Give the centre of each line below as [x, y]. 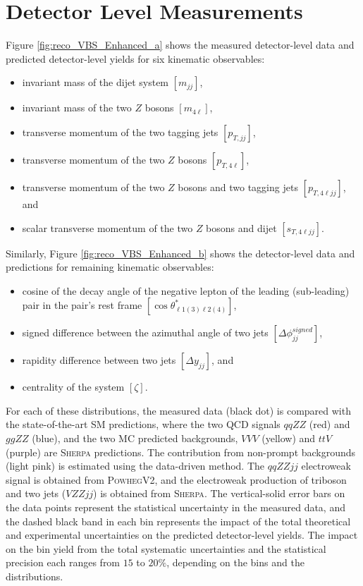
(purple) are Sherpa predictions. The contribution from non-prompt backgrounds [181, 452]
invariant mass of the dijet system [96, 82]
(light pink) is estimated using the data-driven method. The [135, 466]
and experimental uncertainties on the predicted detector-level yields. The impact [182, 535]
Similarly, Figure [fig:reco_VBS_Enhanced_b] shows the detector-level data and [180, 253]
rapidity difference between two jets [99, 360]
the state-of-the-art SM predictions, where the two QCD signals [143, 424]
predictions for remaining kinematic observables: [110, 267]
